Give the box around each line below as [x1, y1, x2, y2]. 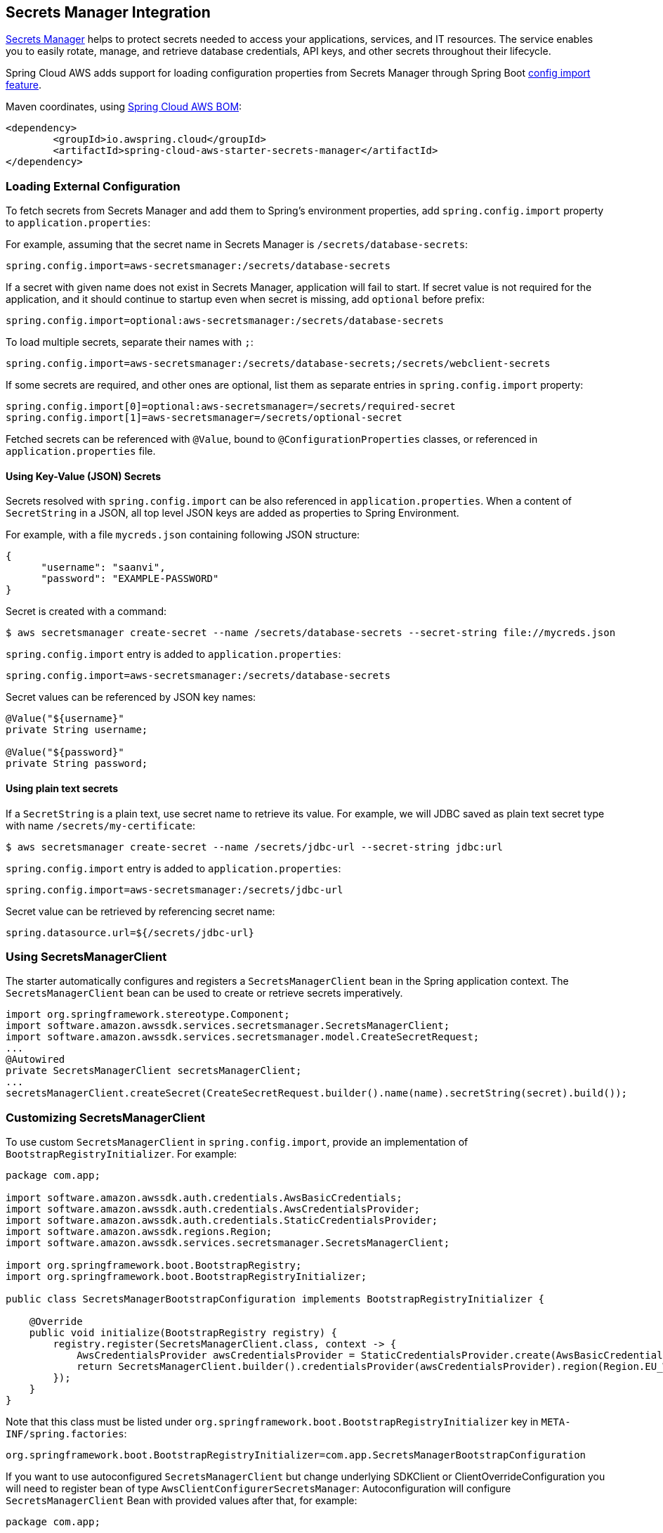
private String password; [6, 758, 148, 770]
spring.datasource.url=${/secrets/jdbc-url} [6, 926, 255, 938]
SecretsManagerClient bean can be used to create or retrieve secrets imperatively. [6, 987, 403, 1000]
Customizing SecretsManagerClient [6, 1110, 206, 1125]
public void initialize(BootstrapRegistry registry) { [29, 1327, 338, 1339]
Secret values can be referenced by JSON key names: [6, 691, 256, 704]
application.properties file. [6, 445, 156, 458]
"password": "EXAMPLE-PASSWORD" [41, 573, 219, 585]
